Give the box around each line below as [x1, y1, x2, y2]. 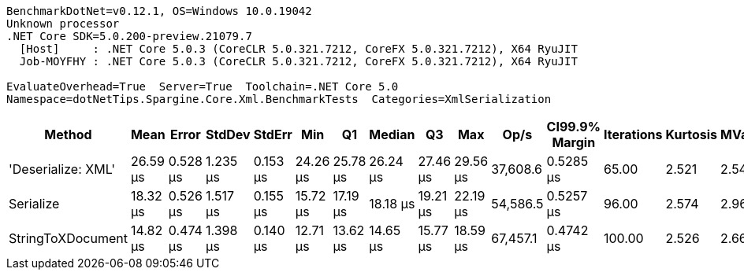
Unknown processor [6, 17, 120, 30]
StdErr [253, 127, 292, 142]
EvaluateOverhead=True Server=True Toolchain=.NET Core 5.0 [6, 80, 399, 93]
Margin [552, 134, 596, 150]
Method [44, 127, 92, 142]
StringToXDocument [9, 230, 128, 246]
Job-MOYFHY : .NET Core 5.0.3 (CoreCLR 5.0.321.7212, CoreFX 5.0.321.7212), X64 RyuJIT [19, 55, 578, 68]
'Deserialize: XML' [9, 161, 116, 177]
